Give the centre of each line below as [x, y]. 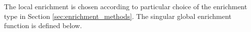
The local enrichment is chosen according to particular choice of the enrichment [126, 6]
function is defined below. [43, 25]
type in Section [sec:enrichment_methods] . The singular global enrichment [118, 16]
